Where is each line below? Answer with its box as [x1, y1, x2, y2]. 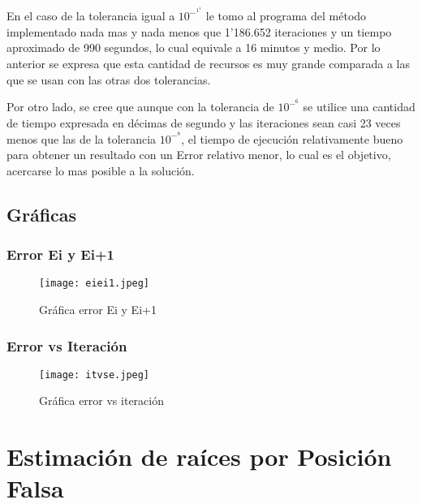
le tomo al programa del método [205, 7, 367, 24]
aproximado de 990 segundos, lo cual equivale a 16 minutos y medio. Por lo [6, 39, 381, 56]
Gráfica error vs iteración [39, 392, 164, 409]
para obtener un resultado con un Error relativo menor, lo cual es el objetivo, [6, 146, 391, 163]
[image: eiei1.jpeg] [39, 278, 150, 290]
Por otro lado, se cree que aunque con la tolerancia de [6, 98, 274, 115]
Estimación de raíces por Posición [6, 440, 392, 473]
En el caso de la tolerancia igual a [6, 7, 175, 24]
